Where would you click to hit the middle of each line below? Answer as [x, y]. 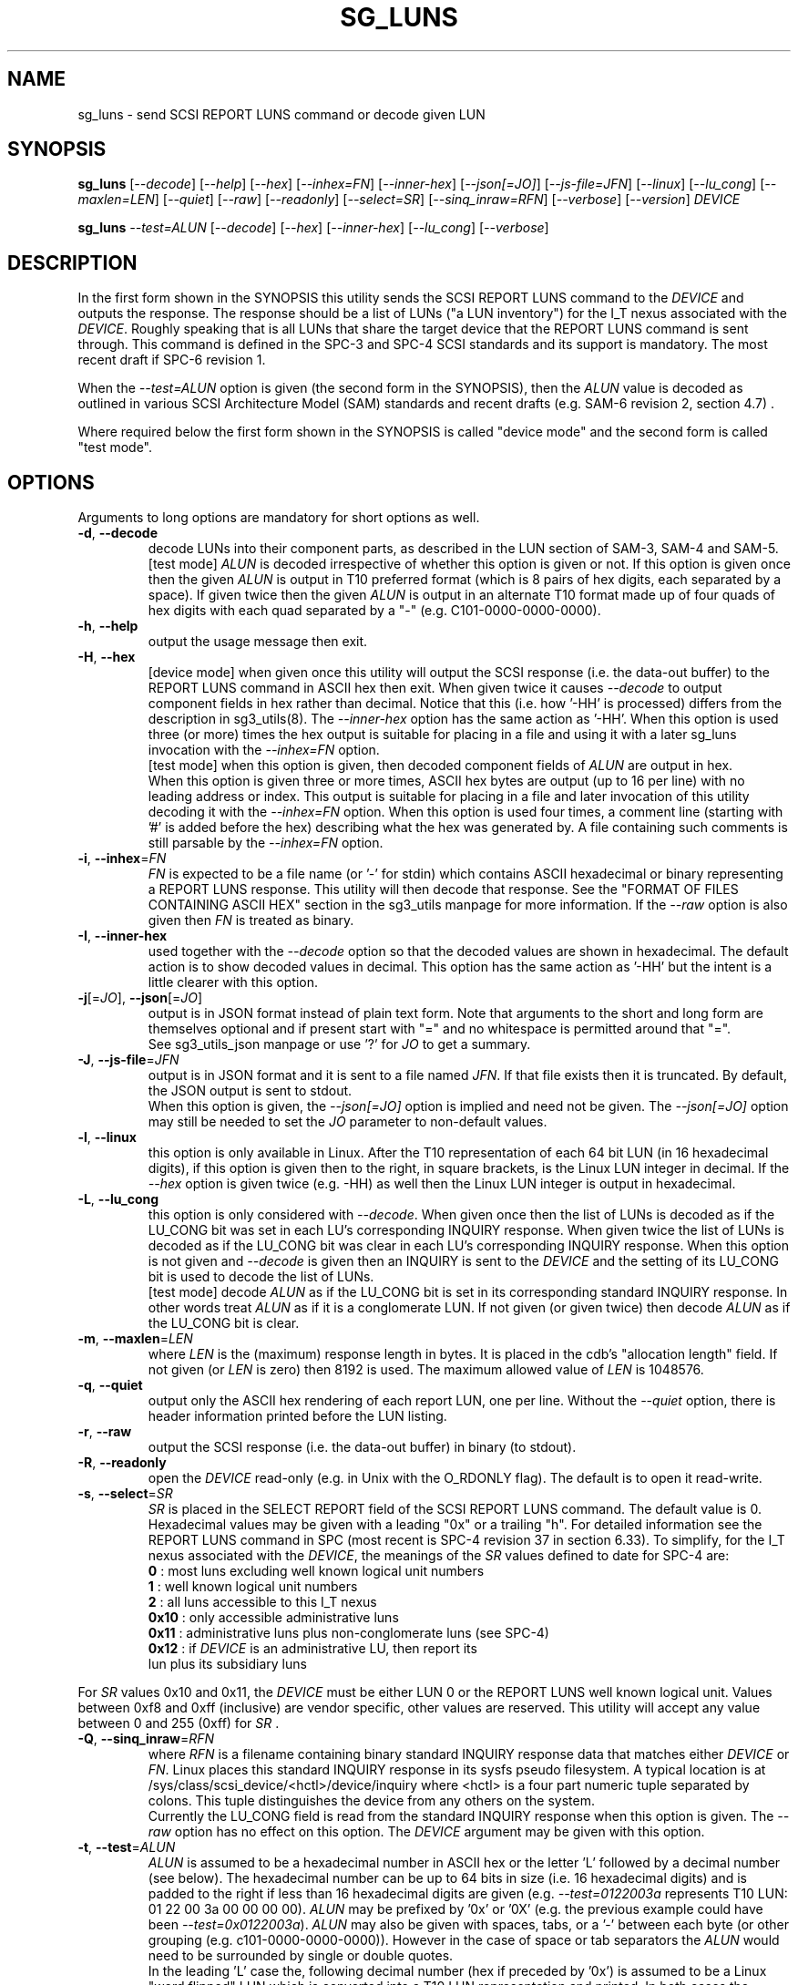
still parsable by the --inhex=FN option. [266, 843]
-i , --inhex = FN [122, 859]
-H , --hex [107, 657]
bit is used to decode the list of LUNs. [261, 1277]
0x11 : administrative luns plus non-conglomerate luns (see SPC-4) [348, 1633]
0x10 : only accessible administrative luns [273, 1618]
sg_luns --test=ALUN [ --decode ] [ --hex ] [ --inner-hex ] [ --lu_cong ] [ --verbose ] [313, 228]
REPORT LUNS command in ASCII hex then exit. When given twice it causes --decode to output [435, 688]
